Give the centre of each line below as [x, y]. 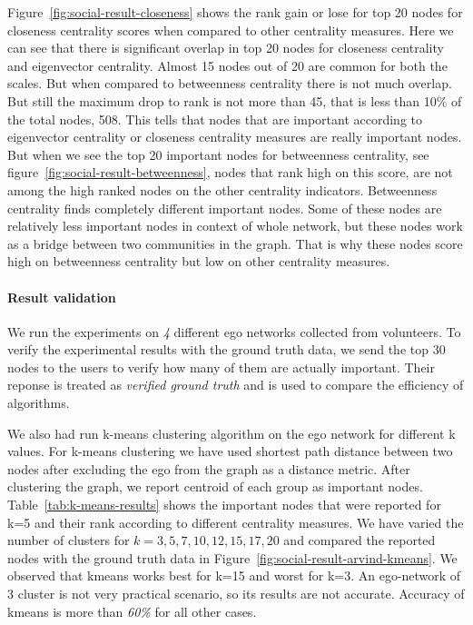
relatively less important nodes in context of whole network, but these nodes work [235, 226]
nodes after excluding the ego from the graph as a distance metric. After [209, 468]
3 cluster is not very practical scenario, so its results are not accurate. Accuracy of [236, 594]
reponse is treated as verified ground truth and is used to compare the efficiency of [236, 385]
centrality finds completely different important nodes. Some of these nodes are [225, 208]
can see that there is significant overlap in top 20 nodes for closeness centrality [226, 48]
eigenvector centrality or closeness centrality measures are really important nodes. [235, 137]
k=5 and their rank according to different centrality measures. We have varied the [236, 522]
